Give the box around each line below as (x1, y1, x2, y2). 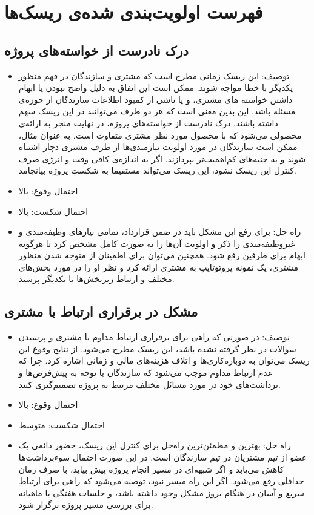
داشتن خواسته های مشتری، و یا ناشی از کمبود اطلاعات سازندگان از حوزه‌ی (18, 93, 293, 105)
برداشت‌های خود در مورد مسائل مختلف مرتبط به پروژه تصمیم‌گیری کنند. (18, 378, 281, 390)
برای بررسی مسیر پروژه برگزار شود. (18, 498, 153, 511)
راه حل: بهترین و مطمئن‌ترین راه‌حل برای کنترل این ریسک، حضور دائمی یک (18, 439, 291, 451)
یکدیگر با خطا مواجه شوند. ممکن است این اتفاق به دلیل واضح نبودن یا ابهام (18, 81, 293, 94)
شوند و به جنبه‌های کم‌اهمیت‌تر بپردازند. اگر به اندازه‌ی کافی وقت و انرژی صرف (18, 152, 306, 165)
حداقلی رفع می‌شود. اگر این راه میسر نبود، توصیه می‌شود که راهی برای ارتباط (18, 474, 304, 487)
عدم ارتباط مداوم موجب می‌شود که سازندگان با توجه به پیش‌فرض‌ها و (18, 366, 273, 379)
